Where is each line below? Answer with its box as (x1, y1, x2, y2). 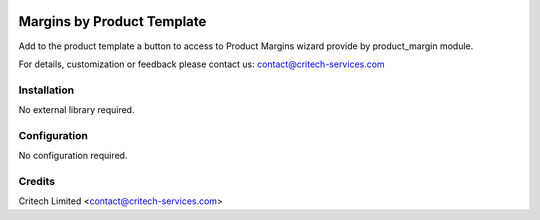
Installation (18, 83, 75, 97)
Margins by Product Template (18, 13, 207, 30)
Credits (18, 174, 55, 188)
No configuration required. (18, 150, 128, 162)
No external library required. (18, 104, 135, 116)
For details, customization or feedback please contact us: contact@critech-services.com (18, 58, 385, 70)
